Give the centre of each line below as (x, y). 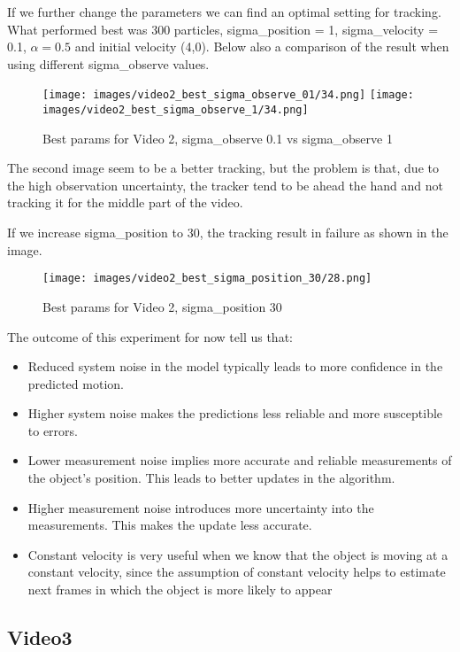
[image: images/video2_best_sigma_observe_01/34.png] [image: (228, 95)
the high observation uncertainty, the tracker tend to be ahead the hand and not (225, 185)
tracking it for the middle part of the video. (125, 202)
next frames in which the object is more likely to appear (180, 590)
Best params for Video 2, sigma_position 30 (162, 306)
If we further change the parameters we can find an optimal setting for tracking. (224, 12)
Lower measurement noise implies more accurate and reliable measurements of (240, 460)
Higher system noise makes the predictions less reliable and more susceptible (235, 413)
